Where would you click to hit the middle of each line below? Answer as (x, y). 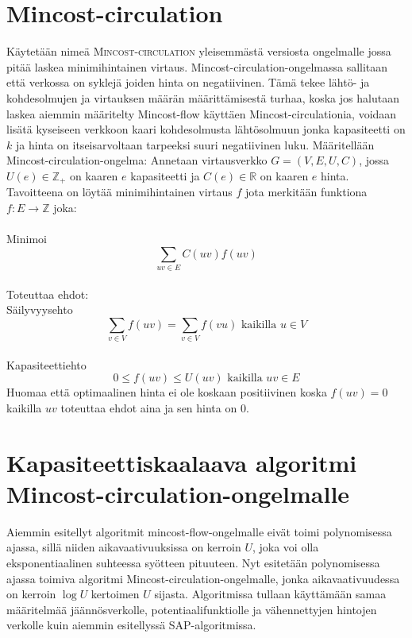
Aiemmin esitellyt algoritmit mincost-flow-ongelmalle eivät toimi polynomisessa (199, 531)
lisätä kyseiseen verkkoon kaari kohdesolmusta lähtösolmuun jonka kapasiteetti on (206, 129)
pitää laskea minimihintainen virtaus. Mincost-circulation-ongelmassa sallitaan (197, 66)
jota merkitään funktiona (306, 192)
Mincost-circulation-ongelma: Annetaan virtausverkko (137, 160)
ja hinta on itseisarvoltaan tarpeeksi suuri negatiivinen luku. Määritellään (195, 144)
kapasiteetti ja (165, 175)
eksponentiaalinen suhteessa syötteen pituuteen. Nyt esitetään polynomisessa (193, 563)
